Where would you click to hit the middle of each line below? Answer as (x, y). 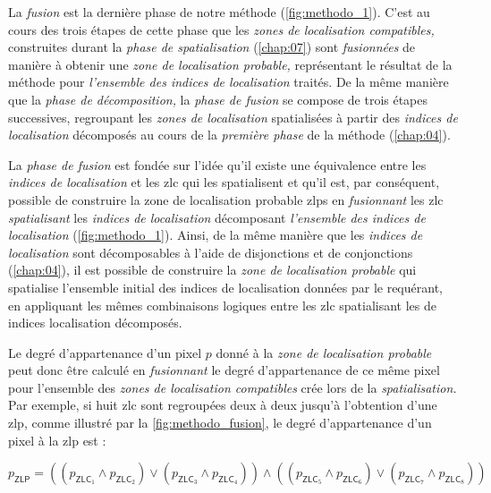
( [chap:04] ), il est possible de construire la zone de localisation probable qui (212, 270)
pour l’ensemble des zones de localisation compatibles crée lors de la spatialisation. (233, 387)
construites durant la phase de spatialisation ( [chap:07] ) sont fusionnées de (212, 47)
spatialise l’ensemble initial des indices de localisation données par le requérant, (225, 287)
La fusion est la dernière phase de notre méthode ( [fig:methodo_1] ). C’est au (219, 12)
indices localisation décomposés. (95, 323)
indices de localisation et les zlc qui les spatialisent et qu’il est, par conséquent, (224, 182)
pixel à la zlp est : (57, 440)
